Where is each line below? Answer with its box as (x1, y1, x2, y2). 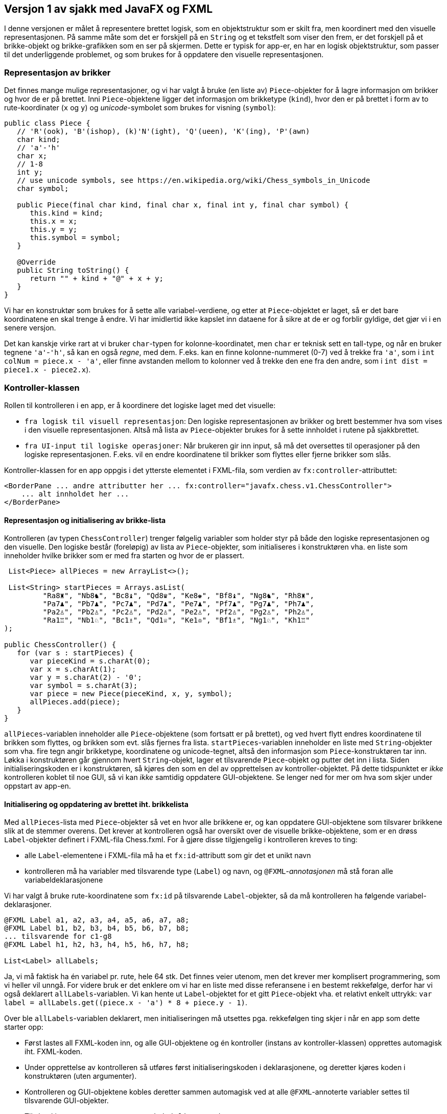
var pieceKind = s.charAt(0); (30, 657, 151, 666)
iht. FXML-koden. (25, 1047, 83, 1056)
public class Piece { (4, 119, 90, 128)
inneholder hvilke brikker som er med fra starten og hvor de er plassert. (4, 551, 244, 560)
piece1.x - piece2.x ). (4, 365, 91, 374)
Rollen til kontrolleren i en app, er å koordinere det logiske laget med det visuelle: (4, 400, 276, 410)
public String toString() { (17, 266, 129, 275)
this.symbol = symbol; (30, 233, 121, 242)
